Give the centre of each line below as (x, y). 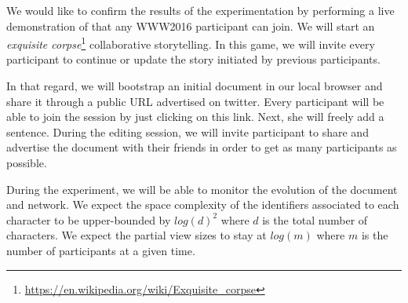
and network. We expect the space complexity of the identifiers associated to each (203, 204)
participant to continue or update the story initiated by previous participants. (193, 59)
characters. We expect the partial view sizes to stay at (137, 235)
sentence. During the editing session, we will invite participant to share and (188, 131)
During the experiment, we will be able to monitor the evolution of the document (202, 189)
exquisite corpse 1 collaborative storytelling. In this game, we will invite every (191, 43)
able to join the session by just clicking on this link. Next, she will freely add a (195, 117)
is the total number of (315, 219)
